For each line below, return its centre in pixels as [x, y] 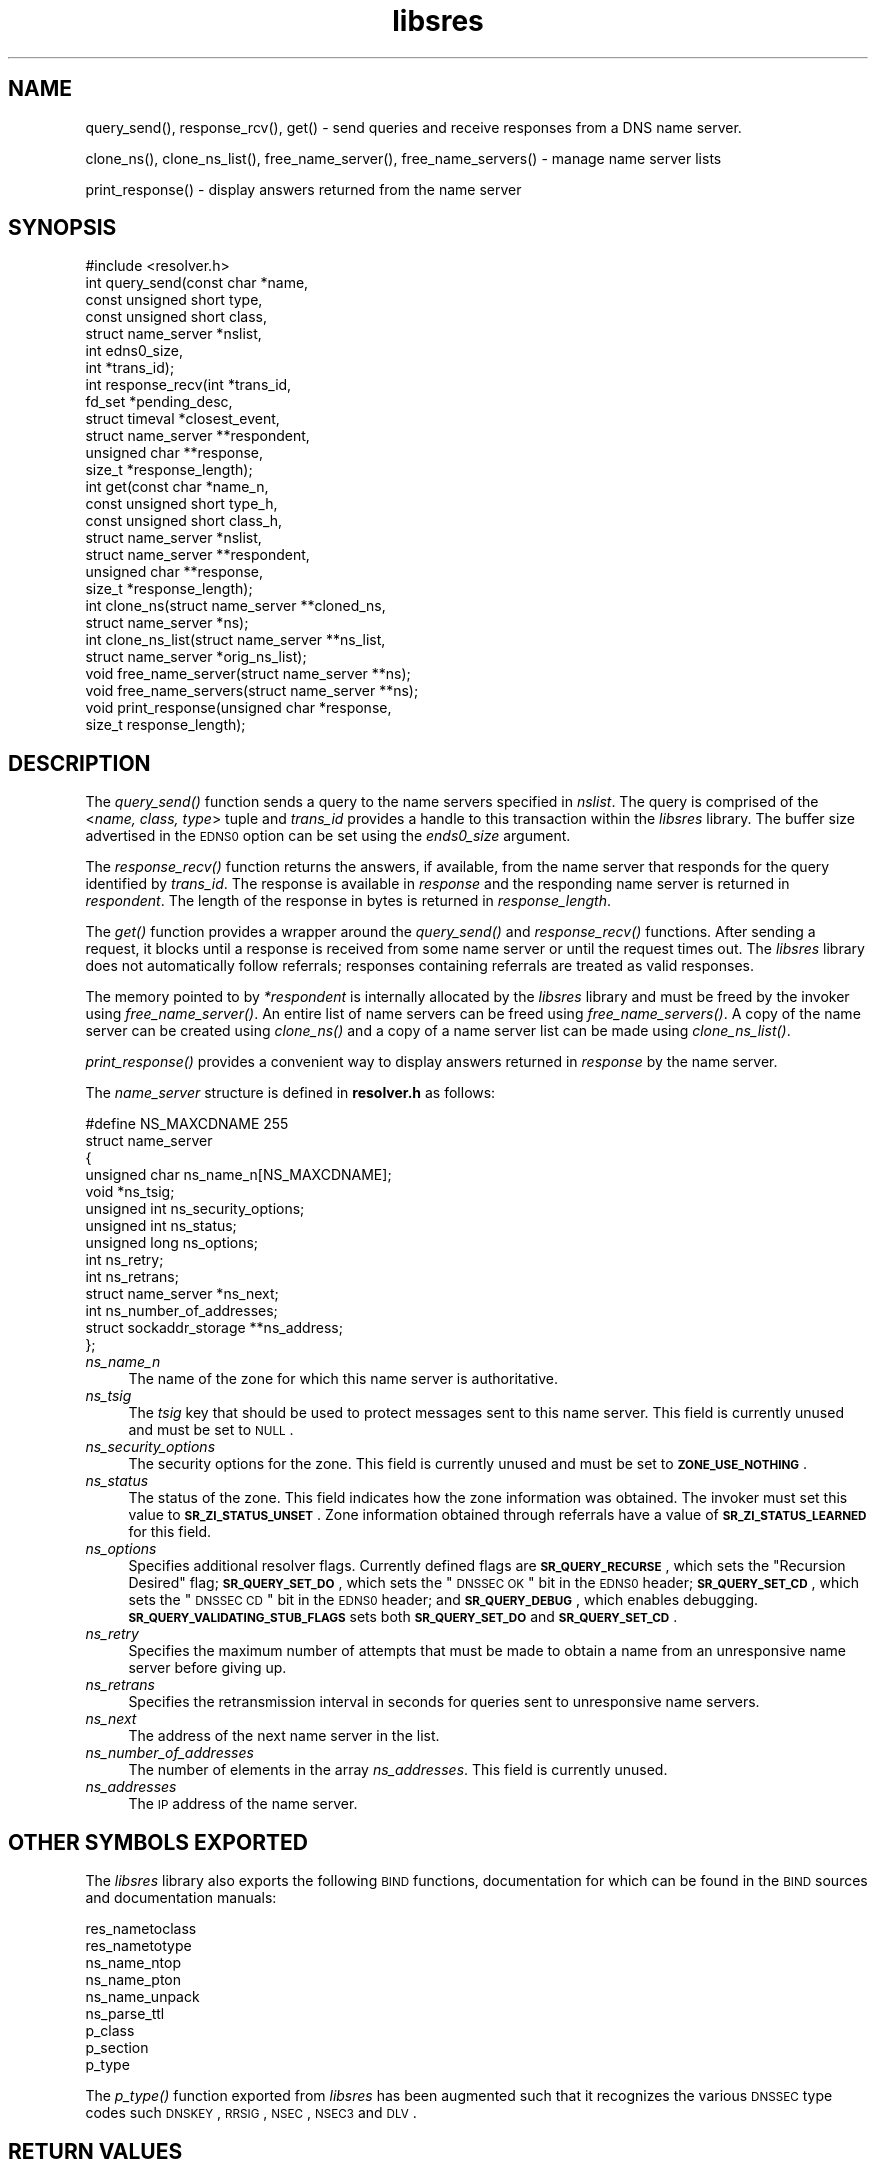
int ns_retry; [124, 1260]
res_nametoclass [141, 1929]
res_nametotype [138, 1946]
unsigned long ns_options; [172, 1243]
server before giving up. [207, 1668]
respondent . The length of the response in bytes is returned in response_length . [348, 901]
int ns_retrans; [132, 1277]
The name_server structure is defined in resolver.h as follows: [290, 1093]
